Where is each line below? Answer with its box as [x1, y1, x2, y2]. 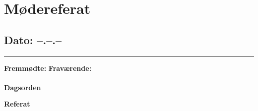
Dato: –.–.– [4, 32, 62, 47]
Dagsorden [4, 82, 41, 92]
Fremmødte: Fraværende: [4, 62, 92, 73]
